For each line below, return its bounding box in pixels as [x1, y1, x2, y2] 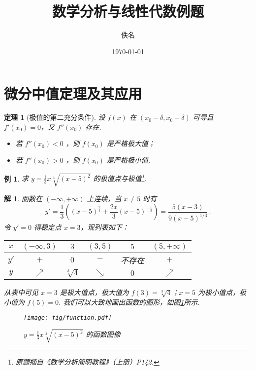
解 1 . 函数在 [4, 193, 42, 203]
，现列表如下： [80, 222, 129, 232]
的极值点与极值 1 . [93, 172, 147, 184]
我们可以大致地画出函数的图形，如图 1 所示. [63, 296, 200, 307]
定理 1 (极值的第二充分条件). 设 [4, 112, 105, 122]
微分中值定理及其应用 [4, 83, 142, 104]
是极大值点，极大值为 [60, 287, 129, 297]
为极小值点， [198, 287, 240, 297]
